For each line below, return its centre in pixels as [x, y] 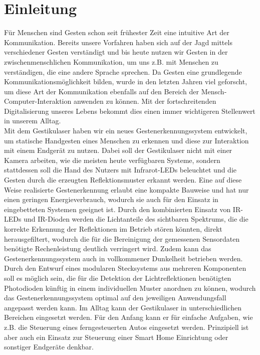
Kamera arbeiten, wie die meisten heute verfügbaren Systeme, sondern [112, 160]
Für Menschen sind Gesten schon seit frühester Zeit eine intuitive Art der [117, 32]
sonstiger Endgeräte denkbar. [49, 347]
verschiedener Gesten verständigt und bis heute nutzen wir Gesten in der [116, 52]
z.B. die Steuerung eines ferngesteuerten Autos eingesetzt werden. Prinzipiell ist [126, 327]
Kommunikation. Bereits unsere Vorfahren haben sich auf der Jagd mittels [118, 42]
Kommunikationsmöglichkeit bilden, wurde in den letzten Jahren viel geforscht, [126, 81]
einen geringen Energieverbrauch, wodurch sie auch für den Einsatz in [111, 199]
